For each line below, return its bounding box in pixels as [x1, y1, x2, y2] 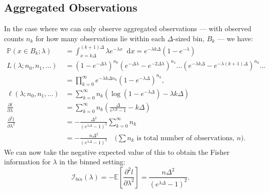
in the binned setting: [59, 156, 125, 167]
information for [4, 156, 51, 167]
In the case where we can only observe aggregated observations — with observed [4, 23, 251, 34]
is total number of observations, [137, 134, 234, 142]
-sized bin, [173, 33, 205, 43]
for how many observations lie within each [35, 33, 165, 43]
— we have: [217, 33, 253, 43]
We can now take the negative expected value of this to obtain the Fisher [4, 146, 230, 157]
